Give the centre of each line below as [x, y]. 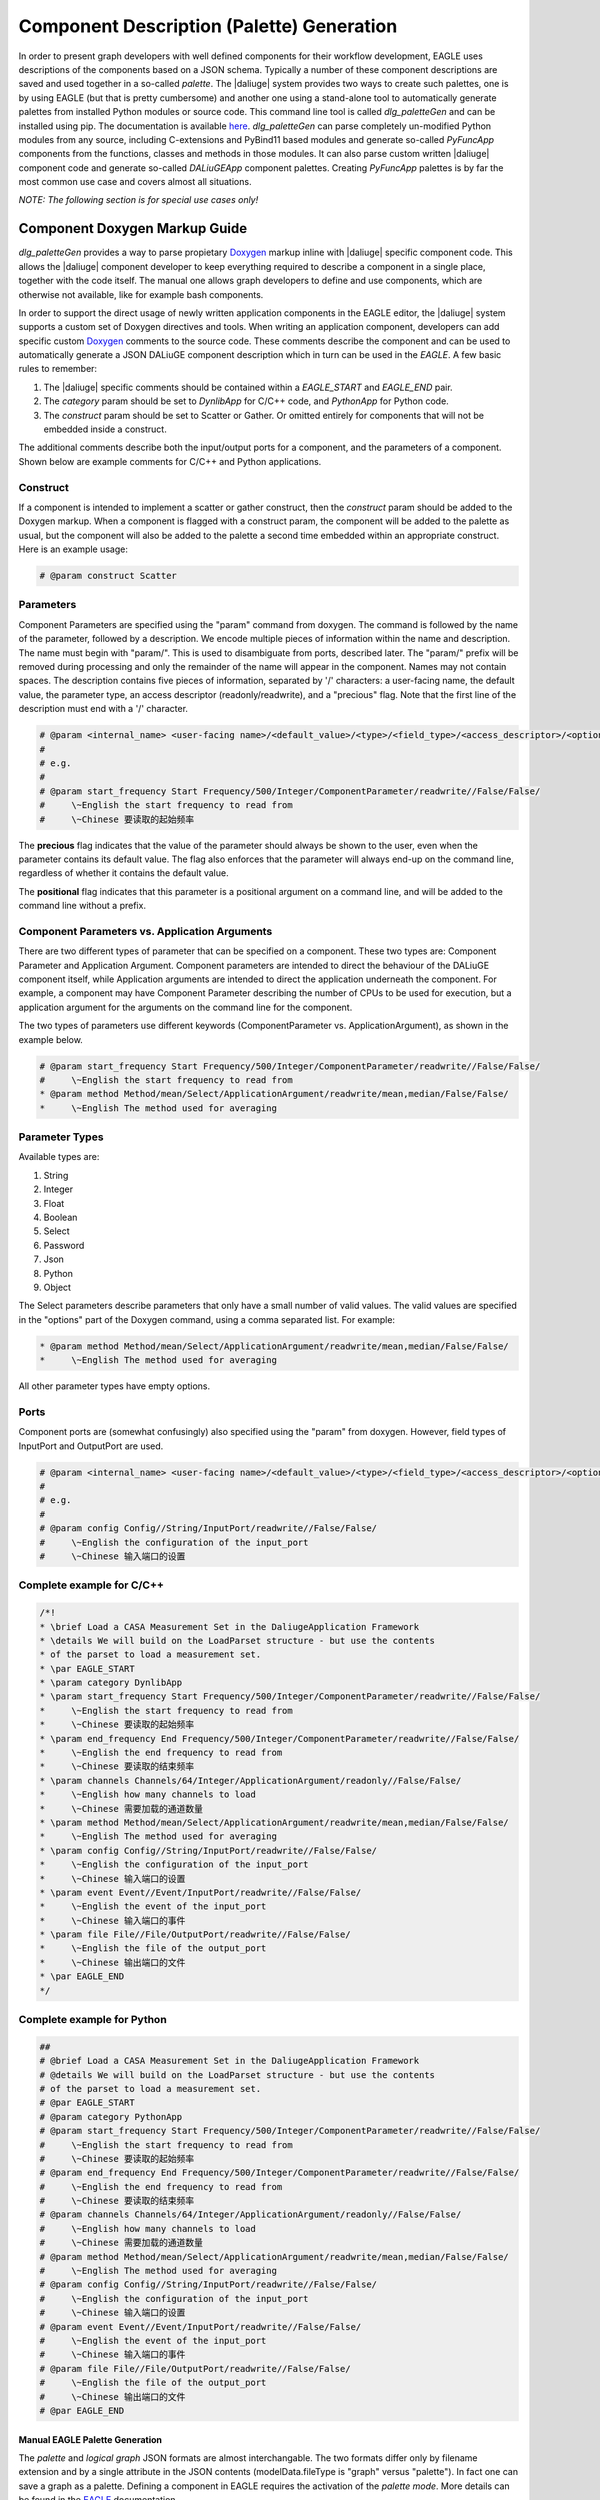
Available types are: [59, 1157]
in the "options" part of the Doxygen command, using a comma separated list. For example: [206, 1319]
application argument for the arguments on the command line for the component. [185, 1007]
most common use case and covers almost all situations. [135, 182]
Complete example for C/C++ [91, 1585]
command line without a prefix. [82, 906]
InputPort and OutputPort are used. [91, 1446]
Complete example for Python [92, 2020]
